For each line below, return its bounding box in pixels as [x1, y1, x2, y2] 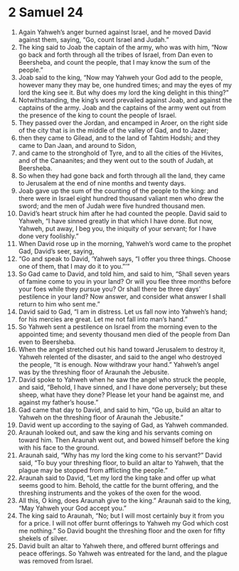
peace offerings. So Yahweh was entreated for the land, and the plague [18, 549, 228, 557]
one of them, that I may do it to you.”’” [18, 262, 130, 270]
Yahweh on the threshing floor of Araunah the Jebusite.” [18, 413, 184, 422]
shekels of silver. [18, 534, 68, 543]
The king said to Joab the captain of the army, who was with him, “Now [18, 43, 228, 51]
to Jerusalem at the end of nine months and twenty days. [18, 178, 186, 187]
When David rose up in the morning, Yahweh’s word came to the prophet [18, 239, 232, 247]
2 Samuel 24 [8, 4, 84, 21]
